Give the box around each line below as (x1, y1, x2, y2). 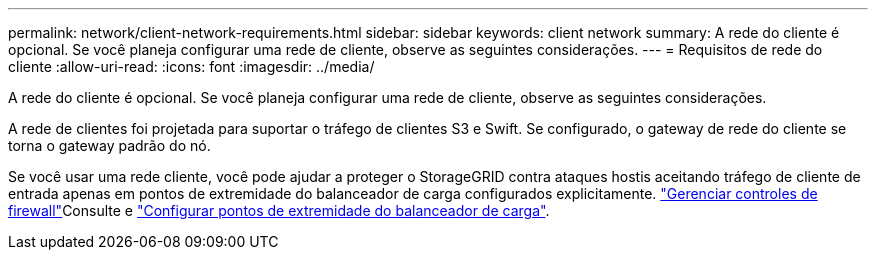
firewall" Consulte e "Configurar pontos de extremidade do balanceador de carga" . (8, 202, 550, 219)
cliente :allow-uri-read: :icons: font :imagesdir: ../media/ (8, 58, 375, 75)
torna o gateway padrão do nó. (8, 137, 211, 154)
